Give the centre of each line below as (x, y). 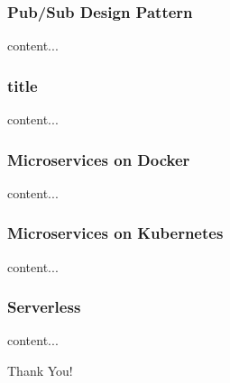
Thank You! (40, 371)
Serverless (44, 307)
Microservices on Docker (99, 159)
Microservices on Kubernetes (115, 233)
